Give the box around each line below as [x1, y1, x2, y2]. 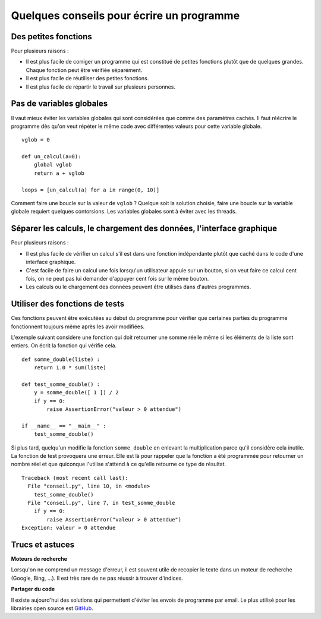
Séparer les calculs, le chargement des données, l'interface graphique [11, 224, 278, 234]
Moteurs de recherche [11, 555, 68, 563]
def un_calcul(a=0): [21, 153, 81, 160]
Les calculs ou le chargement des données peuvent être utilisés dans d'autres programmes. [26, 283, 251, 291]
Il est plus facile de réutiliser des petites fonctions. [26, 75, 149, 82]
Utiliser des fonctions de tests [11, 299, 125, 309]
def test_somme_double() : [21, 381, 100, 388]
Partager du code [11, 586, 55, 593]
